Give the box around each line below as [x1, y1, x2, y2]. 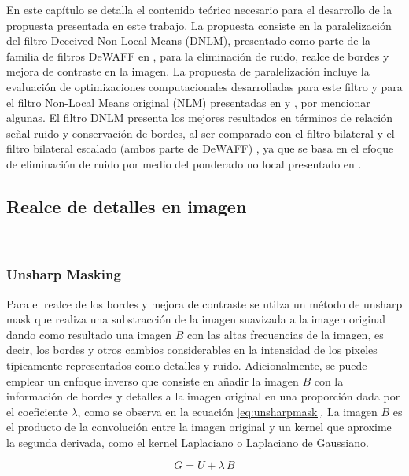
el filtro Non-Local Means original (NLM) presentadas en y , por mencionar [6, 94, 370, 110]
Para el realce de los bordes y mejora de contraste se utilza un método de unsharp [6, 295, 403, 312]
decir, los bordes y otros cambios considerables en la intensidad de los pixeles [6, 341, 378, 358]
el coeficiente [6, 403, 68, 419]
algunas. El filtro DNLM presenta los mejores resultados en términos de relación [6, 109, 392, 126]
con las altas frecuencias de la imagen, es [187, 326, 384, 342]
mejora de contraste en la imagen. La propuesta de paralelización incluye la [6, 63, 370, 79]
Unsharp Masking [6, 264, 121, 284]
